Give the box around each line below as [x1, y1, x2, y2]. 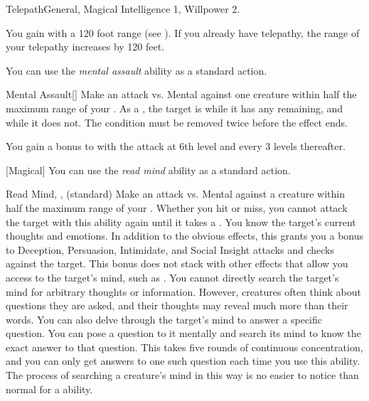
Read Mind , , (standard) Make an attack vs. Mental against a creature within [6, 186, 345, 201]
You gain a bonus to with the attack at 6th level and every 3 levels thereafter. [6, 139, 346, 154]
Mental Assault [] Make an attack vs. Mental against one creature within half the [6, 87, 357, 102]
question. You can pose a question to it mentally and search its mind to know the [6, 326, 361, 341]
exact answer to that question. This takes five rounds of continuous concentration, [6, 339, 363, 354]
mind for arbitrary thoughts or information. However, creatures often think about [6, 284, 361, 299]
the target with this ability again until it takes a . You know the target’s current [6, 214, 356, 229]
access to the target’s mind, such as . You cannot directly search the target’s [6, 269, 339, 284]
